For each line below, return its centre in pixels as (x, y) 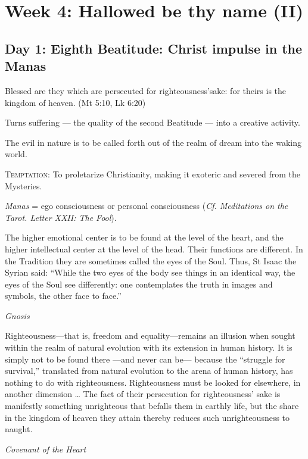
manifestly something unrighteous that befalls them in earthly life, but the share (152, 406)
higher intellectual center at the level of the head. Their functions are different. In (154, 249)
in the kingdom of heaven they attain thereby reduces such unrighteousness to (147, 417)
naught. (19, 429)
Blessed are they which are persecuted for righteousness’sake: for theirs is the (146, 90)
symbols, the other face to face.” (63, 296)
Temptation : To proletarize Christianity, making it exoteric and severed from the (153, 174)
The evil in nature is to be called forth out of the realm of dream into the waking (153, 142)
